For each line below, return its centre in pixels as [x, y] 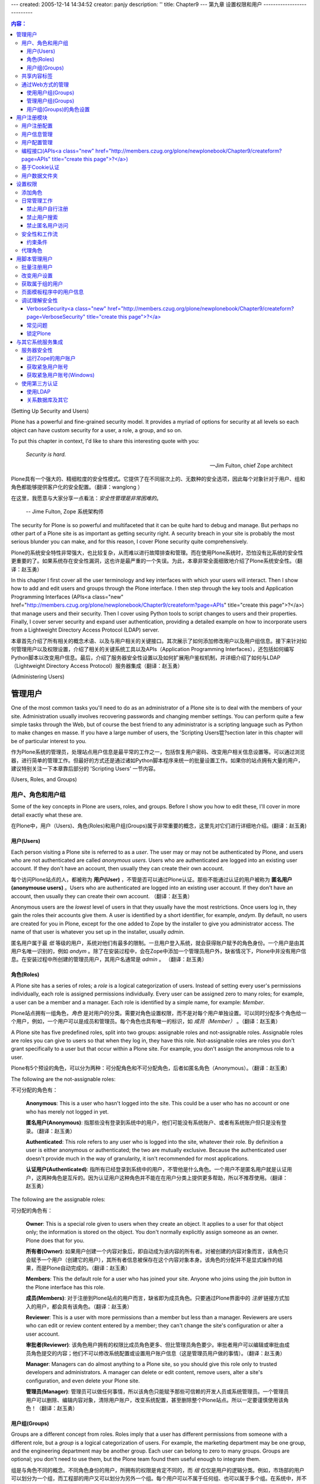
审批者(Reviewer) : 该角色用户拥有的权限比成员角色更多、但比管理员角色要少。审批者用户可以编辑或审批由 [155, 1345]
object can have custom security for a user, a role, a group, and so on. [97, 430]
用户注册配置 [37, 126]
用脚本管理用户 [34, 259]
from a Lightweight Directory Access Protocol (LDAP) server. [85, 630]
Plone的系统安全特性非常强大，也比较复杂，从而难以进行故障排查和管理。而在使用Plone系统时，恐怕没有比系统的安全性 [157, 553]
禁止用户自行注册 [47, 209]
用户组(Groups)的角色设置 [58, 109]
